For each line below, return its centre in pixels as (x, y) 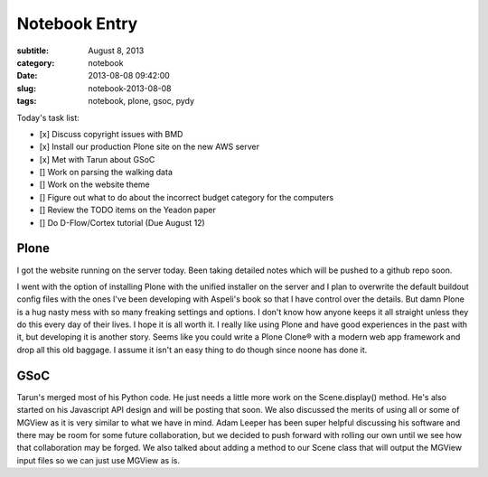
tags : (27, 101)
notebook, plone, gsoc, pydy (141, 101)
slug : (26, 88)
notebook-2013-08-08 (130, 88)
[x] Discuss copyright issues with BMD (111, 134)
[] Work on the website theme (95, 184)
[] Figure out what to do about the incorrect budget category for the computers (187, 197)
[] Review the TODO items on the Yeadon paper (127, 210)
